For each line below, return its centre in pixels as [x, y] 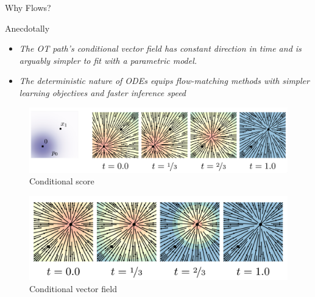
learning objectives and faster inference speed [103, 92]
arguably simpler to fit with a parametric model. [108, 60]
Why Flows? [28, 7]
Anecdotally [27, 28]
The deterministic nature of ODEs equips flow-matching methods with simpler [164, 81]
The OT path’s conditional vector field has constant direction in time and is [160, 48]
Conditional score [62, 181]
